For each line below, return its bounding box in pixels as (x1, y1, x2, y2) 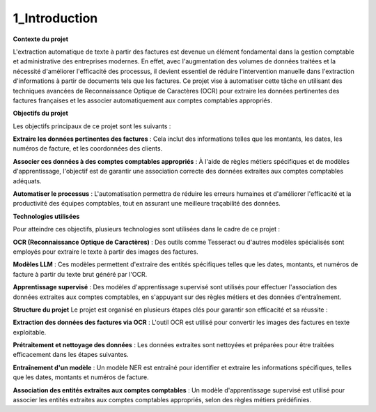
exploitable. (13, 328, 47, 336)
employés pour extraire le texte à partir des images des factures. (13, 247, 198, 256)
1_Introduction (13, 10, 98, 26)
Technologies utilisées (13, 212, 80, 220)
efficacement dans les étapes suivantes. (13, 351, 129, 359)
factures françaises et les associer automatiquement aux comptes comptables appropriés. (13, 96, 273, 105)
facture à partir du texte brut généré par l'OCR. (13, 270, 148, 278)
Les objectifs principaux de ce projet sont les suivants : (13, 122, 171, 130)
